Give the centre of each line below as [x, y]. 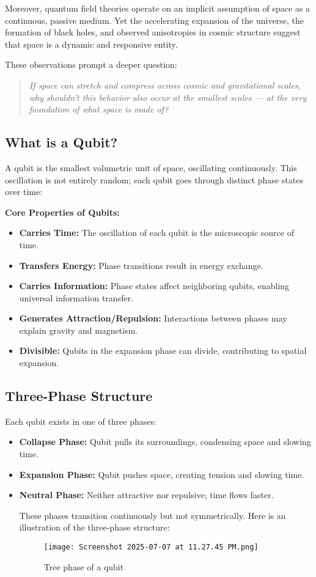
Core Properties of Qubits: [62, 212]
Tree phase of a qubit [84, 566]
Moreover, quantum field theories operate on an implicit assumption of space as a [158, 8]
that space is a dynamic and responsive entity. [91, 44]
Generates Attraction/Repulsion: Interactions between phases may [153, 318]
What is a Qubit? [61, 142]
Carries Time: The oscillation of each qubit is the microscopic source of [156, 233]
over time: [24, 192]
